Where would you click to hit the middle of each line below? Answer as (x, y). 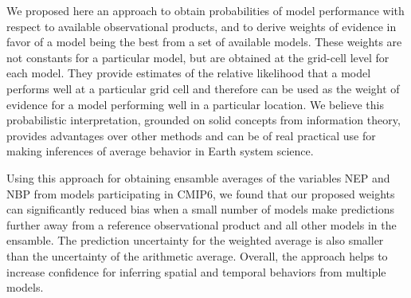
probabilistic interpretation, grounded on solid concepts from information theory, (204, 120)
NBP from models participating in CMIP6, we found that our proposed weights (201, 193)
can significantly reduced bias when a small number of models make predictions (200, 209)
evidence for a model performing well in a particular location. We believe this (195, 104)
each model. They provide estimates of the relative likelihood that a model (189, 73)
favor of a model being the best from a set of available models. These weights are (204, 42)
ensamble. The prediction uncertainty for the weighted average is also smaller (195, 240)
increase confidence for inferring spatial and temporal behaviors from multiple (196, 271)
